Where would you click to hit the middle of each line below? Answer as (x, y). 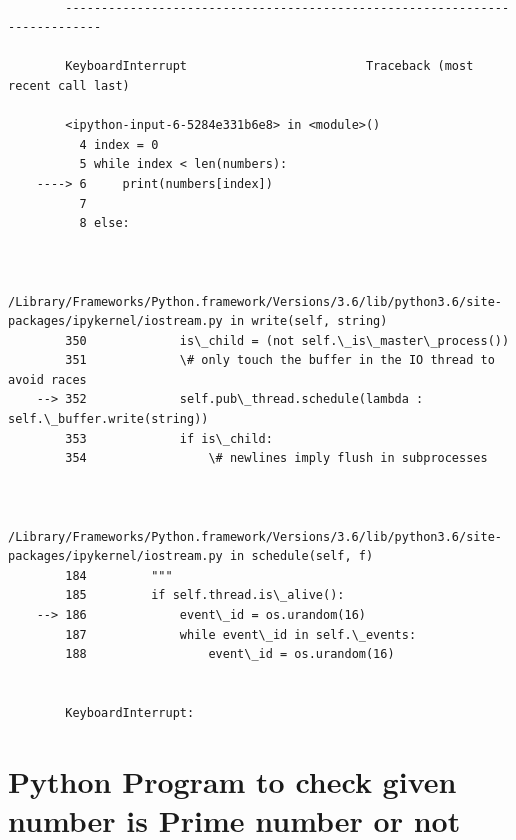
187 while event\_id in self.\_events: (241, 634)
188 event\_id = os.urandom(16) (230, 654)
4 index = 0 (119, 144)
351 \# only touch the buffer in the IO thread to (280, 360)
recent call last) (69, 85)
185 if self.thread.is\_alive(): (205, 595)
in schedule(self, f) (301, 556)
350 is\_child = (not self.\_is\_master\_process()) (287, 340)
